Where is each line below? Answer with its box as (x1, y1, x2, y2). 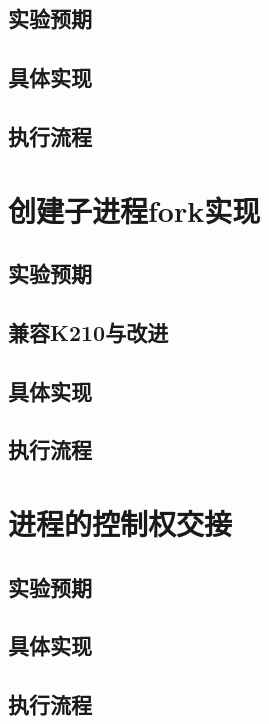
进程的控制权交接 (8, 503, 233, 544)
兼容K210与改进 (8, 316, 169, 347)
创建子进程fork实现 (8, 189, 261, 230)
